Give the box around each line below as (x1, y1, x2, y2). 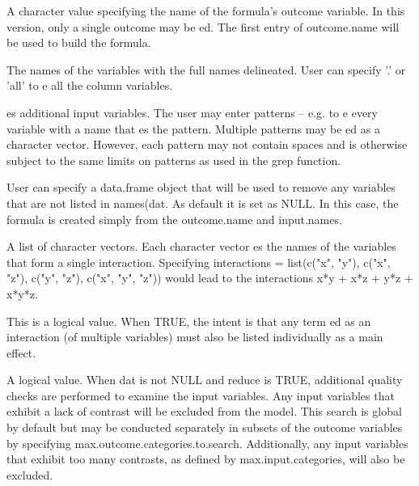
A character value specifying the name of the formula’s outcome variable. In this (6, 2, 405, 19)
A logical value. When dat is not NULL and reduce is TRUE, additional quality (6, 371, 403, 388)
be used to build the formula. (6, 34, 151, 51)
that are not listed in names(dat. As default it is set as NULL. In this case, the (6, 194, 399, 211)
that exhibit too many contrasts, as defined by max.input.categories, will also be (6, 450, 405, 467)
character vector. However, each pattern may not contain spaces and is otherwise (6, 136, 408, 153)
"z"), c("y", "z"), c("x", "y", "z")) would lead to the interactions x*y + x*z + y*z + (6, 269, 413, 286)
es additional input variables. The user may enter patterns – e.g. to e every (6, 104, 378, 120)
